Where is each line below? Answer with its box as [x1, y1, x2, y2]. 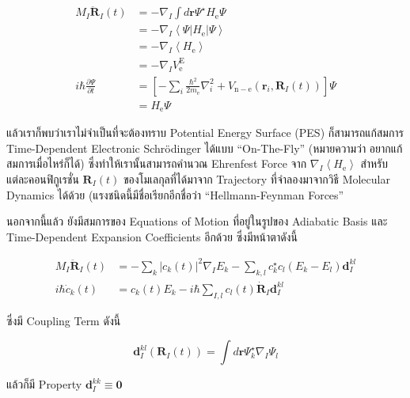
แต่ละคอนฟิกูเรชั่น [6, 170, 79, 187]
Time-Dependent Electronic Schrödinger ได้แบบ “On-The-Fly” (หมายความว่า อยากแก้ [6, 139, 403, 156]
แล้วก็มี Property [6, 376, 82, 392]
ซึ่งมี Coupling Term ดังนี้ [6, 312, 121, 328]
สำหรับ [360, 155, 389, 172]
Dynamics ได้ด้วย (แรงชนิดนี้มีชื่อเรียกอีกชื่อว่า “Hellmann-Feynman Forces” [6, 186, 344, 203]
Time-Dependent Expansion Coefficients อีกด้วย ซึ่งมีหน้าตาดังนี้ [6, 228, 298, 244]
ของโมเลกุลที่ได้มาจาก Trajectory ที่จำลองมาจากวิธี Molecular [123, 170, 390, 187]
